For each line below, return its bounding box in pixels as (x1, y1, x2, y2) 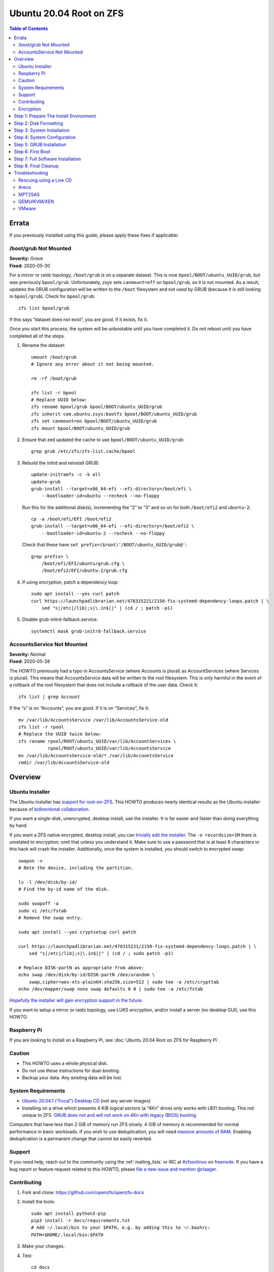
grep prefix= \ (31, 554, 69, 559)
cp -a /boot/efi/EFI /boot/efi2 (31, 516, 112, 522)
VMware (18, 206, 36, 212)
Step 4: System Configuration (14, 134, 76, 140)
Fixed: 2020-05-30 (9, 263, 50, 269)
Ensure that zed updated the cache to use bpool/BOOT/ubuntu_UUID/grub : (22, 437, 185, 443)
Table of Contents (9, 25, 48, 32)
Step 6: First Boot (14, 149, 51, 155)
